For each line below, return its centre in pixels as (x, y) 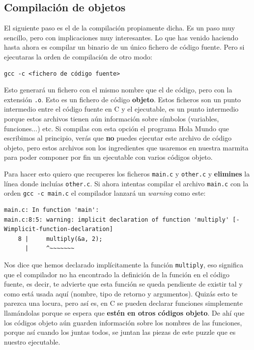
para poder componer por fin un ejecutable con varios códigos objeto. (108, 157)
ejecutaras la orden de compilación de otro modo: (78, 56)
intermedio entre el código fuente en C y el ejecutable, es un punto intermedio (121, 109)
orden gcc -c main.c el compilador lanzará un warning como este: (105, 193)
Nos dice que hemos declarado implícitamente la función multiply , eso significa (124, 264)
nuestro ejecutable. (32, 341)
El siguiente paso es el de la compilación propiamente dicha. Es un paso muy (120, 28)
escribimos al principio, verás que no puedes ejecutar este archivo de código (118, 138)
